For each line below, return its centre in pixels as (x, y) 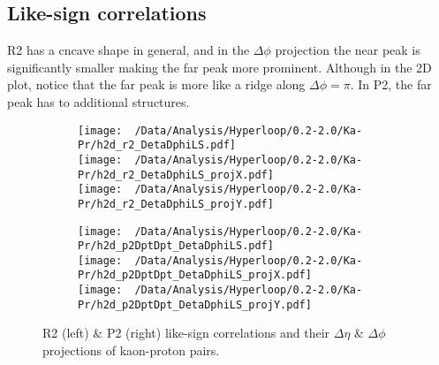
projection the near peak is (348, 50)
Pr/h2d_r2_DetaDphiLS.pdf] (157, 145)
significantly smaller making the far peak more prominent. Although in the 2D (219, 67)
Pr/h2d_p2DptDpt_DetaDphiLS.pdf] (176, 246)
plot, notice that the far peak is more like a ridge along (156, 84)
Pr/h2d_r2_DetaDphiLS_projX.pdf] (176, 175)
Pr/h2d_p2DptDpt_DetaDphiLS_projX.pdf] (195, 275)
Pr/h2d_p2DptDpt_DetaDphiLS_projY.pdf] (195, 304)
